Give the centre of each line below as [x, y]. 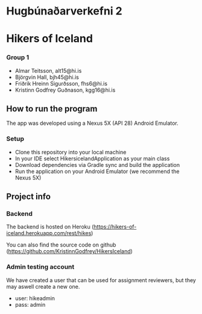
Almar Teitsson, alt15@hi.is [48, 71]
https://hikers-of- [115, 227]
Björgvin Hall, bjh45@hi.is [47, 77]
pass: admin [30, 304]
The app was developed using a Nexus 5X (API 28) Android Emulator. [93, 123]
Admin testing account [40, 267]
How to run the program [52, 109]
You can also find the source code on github [61, 245]
